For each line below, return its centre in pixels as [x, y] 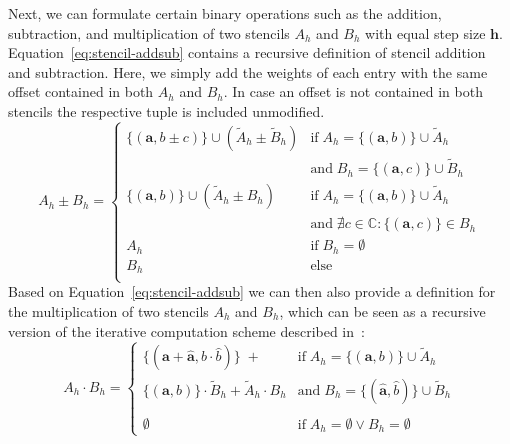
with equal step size [425, 32]
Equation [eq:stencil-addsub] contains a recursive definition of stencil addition [247, 52]
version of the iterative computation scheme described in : [186, 330]
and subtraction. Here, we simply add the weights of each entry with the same [248, 71]
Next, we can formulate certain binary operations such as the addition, [225, 13]
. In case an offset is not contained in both [353, 91]
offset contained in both [81, 91]
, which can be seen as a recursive [382, 311]
